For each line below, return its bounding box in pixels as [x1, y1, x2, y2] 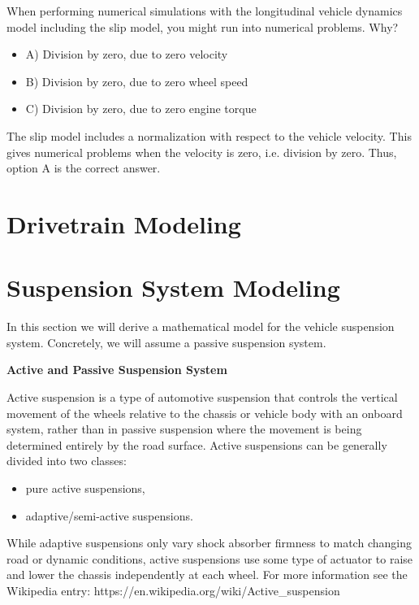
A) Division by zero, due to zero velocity [25, 46, 228, 63]
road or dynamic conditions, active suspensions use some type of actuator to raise [6, 550, 413, 567]
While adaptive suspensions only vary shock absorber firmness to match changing [6, 534, 412, 551]
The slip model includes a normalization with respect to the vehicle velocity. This [6, 127, 412, 144]
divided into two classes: [6, 452, 127, 469]
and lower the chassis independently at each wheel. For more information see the [6, 566, 408, 583]
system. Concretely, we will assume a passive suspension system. [6, 333, 326, 350]
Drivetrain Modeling [6, 207, 241, 240]
